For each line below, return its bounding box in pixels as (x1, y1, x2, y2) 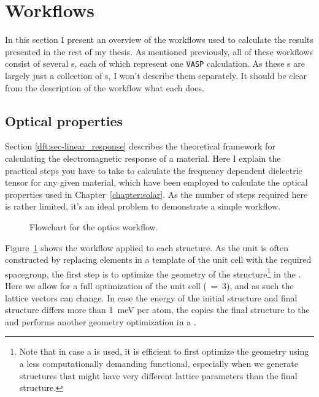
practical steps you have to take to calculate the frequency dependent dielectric (5, 164, 302, 176)
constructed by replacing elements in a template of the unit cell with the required (5, 253, 312, 266)
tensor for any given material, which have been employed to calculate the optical (5, 176, 308, 189)
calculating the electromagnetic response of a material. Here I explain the (5, 151, 281, 164)
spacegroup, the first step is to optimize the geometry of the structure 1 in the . (5, 265, 301, 280)
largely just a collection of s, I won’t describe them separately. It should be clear (5, 69, 307, 81)
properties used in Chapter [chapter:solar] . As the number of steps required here (5, 187, 308, 200)
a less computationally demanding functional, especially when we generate (19, 357, 298, 369)
